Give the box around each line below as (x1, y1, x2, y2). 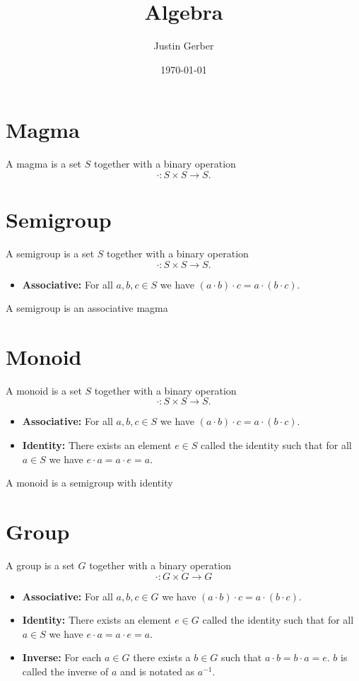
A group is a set (6, 557, 75, 572)
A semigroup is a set (6, 245, 95, 260)
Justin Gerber (153, 38, 214, 53)
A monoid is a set (6, 383, 82, 397)
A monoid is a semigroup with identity (6, 475, 173, 490)
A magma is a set (6, 156, 82, 171)
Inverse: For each (22, 650, 102, 665)
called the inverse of (22, 663, 109, 678)
